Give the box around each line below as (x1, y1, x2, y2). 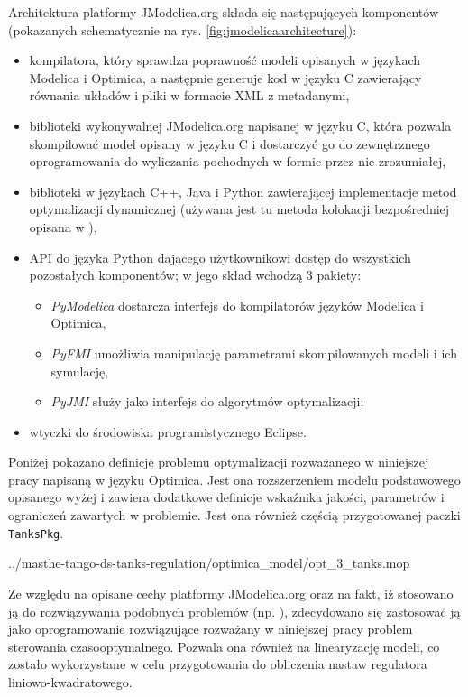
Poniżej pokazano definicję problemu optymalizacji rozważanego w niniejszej (8, 452, 429, 471)
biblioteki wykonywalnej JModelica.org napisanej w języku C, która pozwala (29, 116, 452, 135)
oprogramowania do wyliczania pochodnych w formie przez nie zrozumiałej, (29, 152, 446, 171)
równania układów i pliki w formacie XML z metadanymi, (29, 86, 350, 105)
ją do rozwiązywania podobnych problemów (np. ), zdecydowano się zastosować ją (8, 601, 461, 620)
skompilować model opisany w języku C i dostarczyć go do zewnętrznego (29, 134, 430, 153)
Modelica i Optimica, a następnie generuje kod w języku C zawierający (29, 68, 422, 87)
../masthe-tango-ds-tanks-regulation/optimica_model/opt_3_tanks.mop (8, 553, 410, 572)
